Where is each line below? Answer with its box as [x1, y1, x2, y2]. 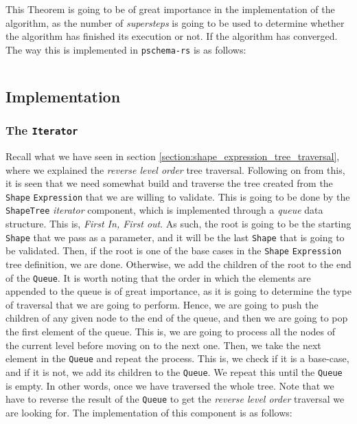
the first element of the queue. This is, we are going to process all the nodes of [5, 324, 336, 339]
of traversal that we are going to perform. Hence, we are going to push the [5, 297, 319, 311]
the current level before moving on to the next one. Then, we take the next [5, 337, 321, 352]
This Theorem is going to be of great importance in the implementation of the [5, 2, 335, 16]
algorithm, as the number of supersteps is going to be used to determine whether [5, 15, 345, 30]
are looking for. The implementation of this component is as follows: [5, 405, 292, 419]
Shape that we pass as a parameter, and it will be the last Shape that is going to [5, 230, 345, 244]
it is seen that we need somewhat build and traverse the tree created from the [5, 176, 333, 190]
